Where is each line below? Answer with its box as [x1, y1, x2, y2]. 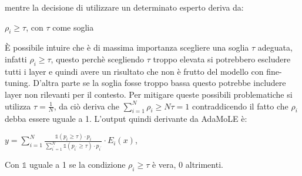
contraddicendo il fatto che [192, 99, 288, 112]
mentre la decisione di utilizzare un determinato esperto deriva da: [5, 1, 244, 13]
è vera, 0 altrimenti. [152, 158, 223, 171]
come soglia [52, 21, 94, 33]
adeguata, [257, 41, 293, 54]
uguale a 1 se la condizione [29, 158, 126, 171]
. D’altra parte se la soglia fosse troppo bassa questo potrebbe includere [28, 77, 286, 89]
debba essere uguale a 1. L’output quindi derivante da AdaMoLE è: [5, 112, 247, 125]
